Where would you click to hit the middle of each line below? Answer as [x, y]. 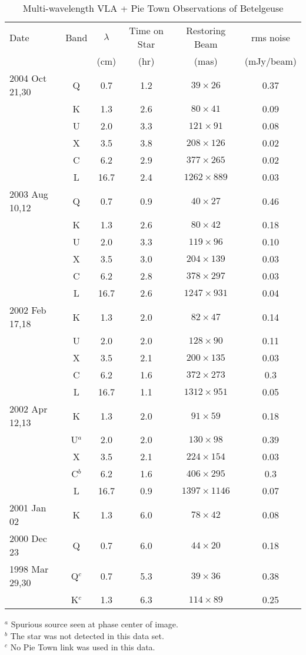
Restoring [206, 30]
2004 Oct [28, 78]
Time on [146, 30]
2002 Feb [28, 310]
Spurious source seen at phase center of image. [94, 624]
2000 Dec [28, 538]
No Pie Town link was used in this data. [83, 647]
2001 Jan [28, 508]
